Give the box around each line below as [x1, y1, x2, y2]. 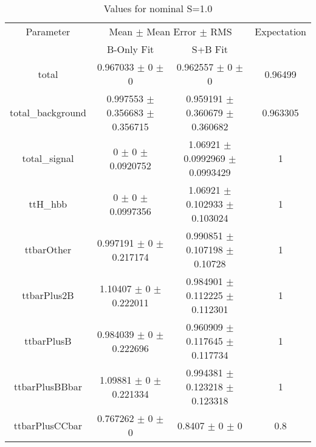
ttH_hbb [29, 197, 67, 211]
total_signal [22, 151, 74, 165]
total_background [10, 105, 86, 119]
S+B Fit [191, 42, 228, 56]
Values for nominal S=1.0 [103, 1, 213, 15]
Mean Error [146, 24, 197, 38]
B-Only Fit [106, 42, 154, 56]
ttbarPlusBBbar [13, 379, 82, 393]
